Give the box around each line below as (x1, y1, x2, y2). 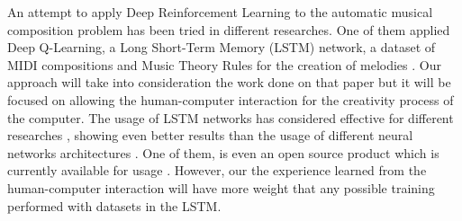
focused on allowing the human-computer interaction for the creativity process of (7, 90, 454, 109)
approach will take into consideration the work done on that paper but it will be (7, 73, 451, 92)
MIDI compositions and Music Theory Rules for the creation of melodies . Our (7, 55, 441, 74)
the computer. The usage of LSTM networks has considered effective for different (7, 108, 454, 127)
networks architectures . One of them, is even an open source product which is (7, 143, 439, 162)
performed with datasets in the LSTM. (7, 196, 222, 215)
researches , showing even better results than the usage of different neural (7, 126, 413, 145)
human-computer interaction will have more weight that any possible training (7, 178, 435, 197)
